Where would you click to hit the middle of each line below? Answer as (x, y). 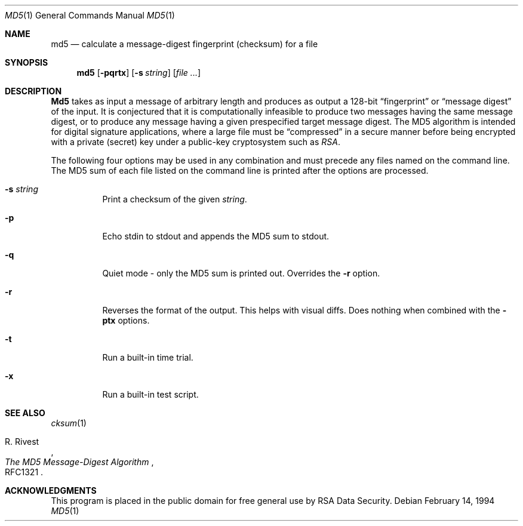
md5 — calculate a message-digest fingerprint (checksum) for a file (184, 44)
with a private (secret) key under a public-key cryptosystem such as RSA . (196, 142)
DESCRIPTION (33, 91)
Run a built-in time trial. (148, 357)
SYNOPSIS (27, 62)
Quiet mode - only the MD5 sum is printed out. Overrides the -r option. (241, 273)
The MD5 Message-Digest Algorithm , (79, 462)
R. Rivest (22, 442)
